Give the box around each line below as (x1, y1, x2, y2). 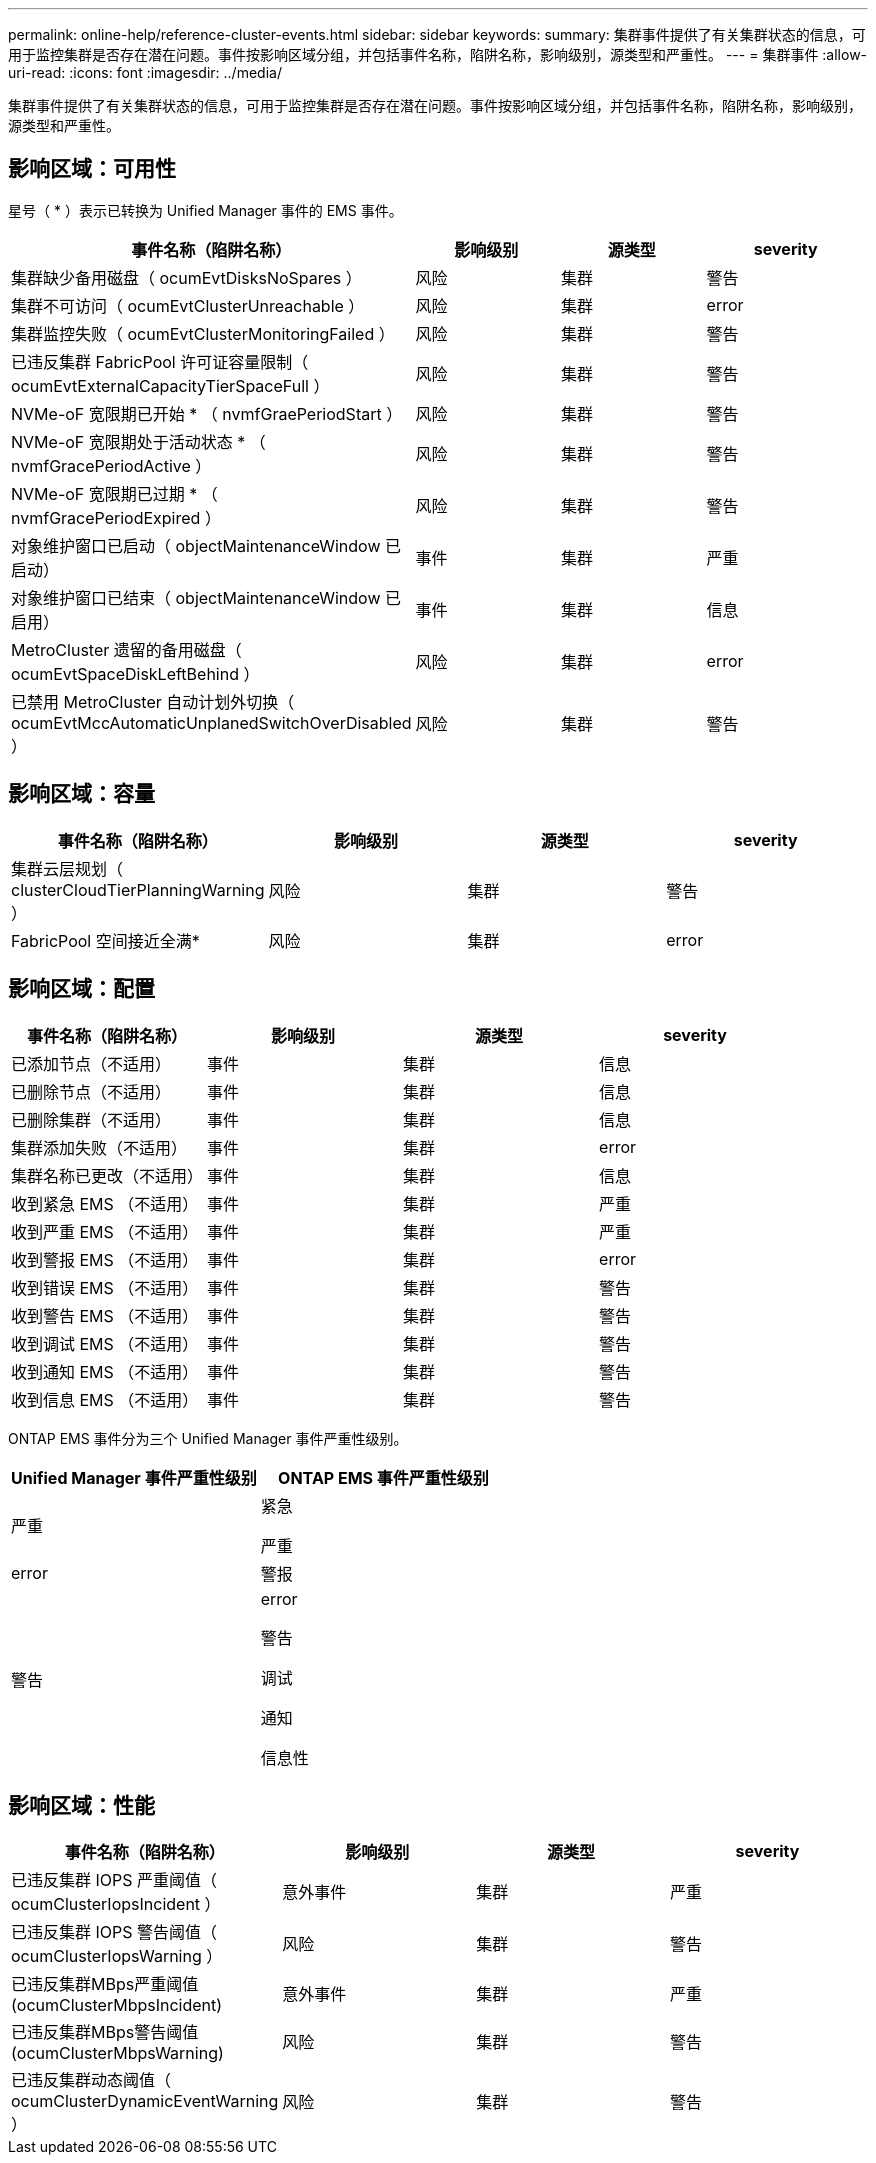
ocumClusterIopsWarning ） (11, 1946, 223, 1967)
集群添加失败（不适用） (11, 1137, 188, 1158)
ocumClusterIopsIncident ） (11, 1894, 221, 1915)
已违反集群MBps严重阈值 (11, 1974, 199, 1995)
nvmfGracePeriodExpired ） (11, 507, 221, 528)
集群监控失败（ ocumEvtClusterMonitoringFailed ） (11, 323, 395, 344)
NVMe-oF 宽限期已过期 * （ (11, 483, 218, 504)
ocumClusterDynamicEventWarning (11, 2091, 279, 2112)
